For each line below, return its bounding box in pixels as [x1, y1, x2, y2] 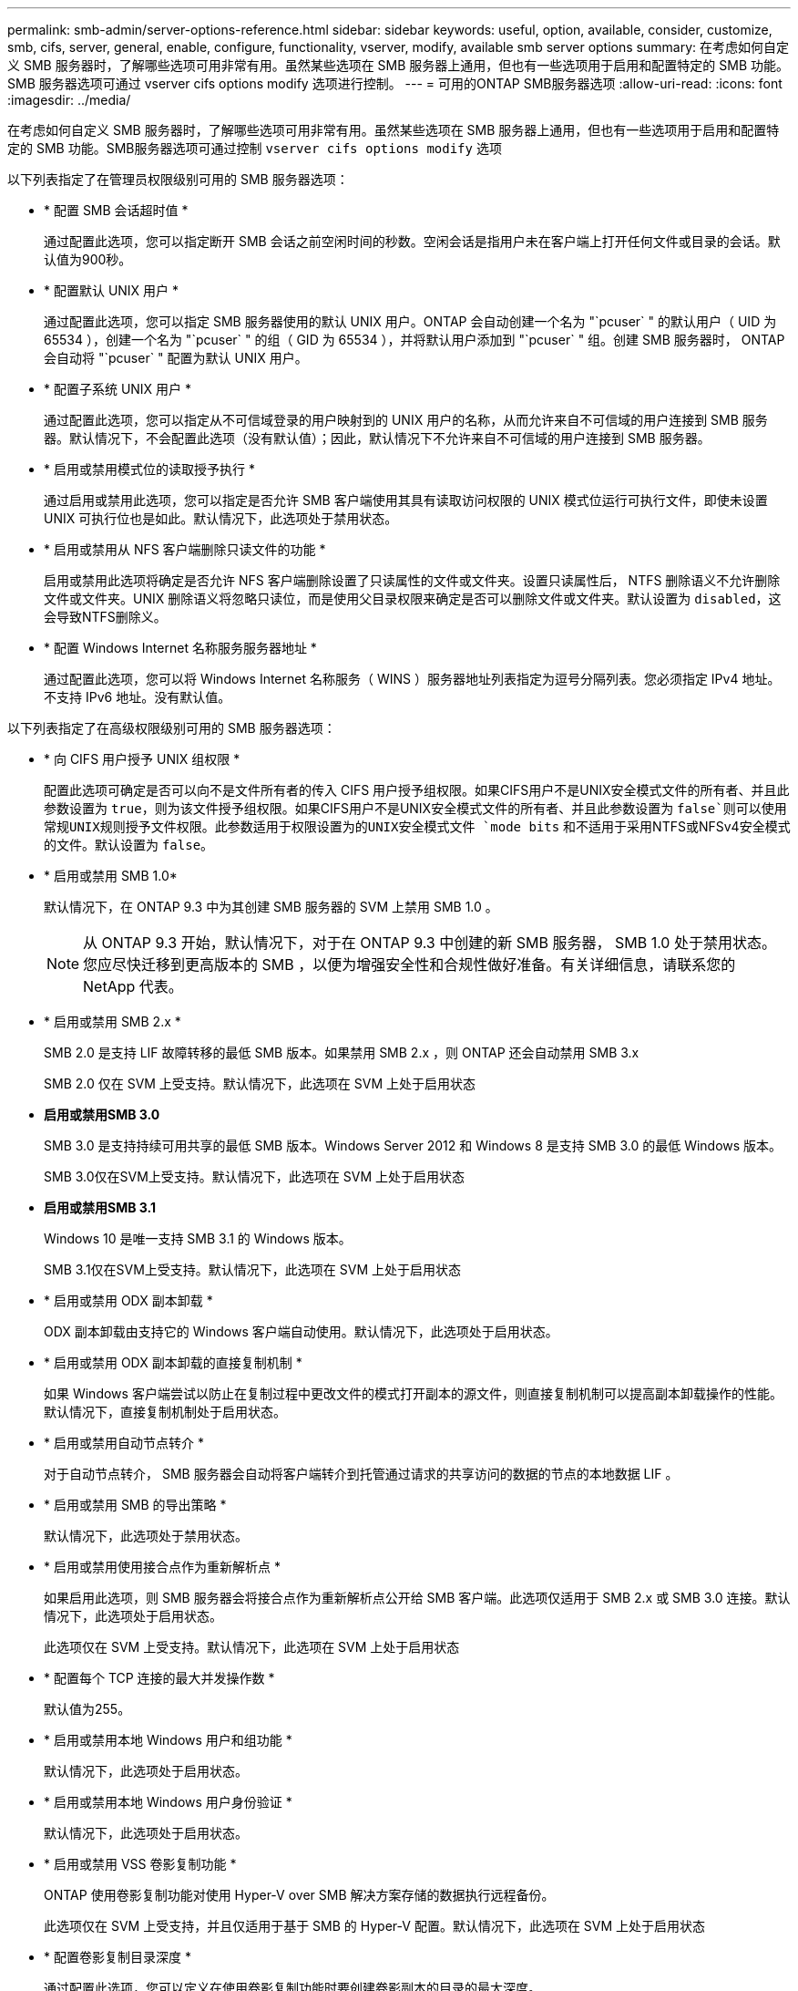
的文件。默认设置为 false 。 [44, 837, 214, 852]
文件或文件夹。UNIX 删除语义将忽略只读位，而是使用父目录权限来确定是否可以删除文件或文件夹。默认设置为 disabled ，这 [44, 591, 782, 606]
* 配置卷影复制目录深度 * [44, 1949, 191, 1965]
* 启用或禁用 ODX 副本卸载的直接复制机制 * [44, 1355, 302, 1370]
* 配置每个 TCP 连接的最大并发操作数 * [44, 1670, 275, 1686]
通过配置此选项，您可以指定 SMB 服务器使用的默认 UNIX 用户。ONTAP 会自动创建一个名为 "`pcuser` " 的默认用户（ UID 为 [44, 314, 777, 329]
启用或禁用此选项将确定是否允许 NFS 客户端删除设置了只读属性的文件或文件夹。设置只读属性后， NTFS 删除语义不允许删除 [44, 573, 781, 588]
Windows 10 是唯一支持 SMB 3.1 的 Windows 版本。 [44, 1231, 352, 1246]
